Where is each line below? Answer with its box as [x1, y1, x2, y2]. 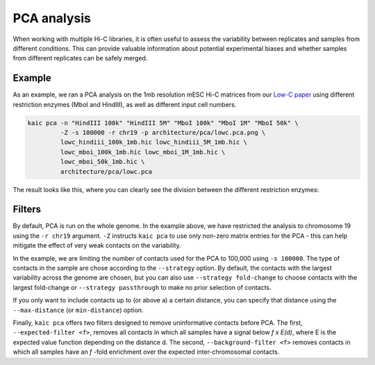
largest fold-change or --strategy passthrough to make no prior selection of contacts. [12, 283, 272, 291]
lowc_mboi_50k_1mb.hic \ [60, 158, 145, 166]
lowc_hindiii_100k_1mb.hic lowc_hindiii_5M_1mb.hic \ [60, 138, 248, 146]
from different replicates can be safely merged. [12, 54, 148, 63]
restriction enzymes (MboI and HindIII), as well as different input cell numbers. [12, 100, 237, 108]
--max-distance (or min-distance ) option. [12, 306, 144, 314]
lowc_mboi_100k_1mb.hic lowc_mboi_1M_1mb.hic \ [60, 148, 226, 156]
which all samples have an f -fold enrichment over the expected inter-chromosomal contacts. [12, 348, 280, 356]
